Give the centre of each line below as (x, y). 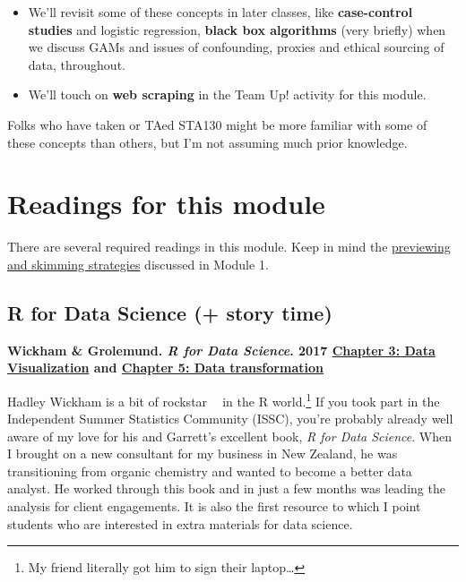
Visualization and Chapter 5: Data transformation (165, 368)
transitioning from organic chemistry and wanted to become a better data (210, 471)
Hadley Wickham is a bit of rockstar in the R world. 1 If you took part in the (224, 399)
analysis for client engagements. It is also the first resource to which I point (214, 506)
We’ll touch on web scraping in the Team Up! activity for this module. (227, 94)
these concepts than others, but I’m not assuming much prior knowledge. (207, 142)
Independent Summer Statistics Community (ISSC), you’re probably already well (230, 419)
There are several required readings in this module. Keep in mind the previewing (229, 247)
